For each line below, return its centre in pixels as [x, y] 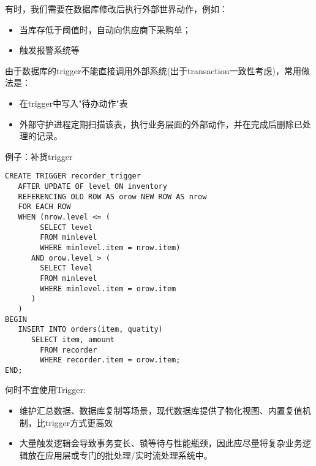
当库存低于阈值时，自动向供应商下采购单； [105, 29]
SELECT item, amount [73, 339]
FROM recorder [69, 350]
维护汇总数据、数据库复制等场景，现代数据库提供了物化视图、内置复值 [161, 411]
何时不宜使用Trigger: [45, 390]
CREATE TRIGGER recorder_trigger [73, 176]
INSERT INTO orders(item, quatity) [90, 330]
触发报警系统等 [49, 50]
